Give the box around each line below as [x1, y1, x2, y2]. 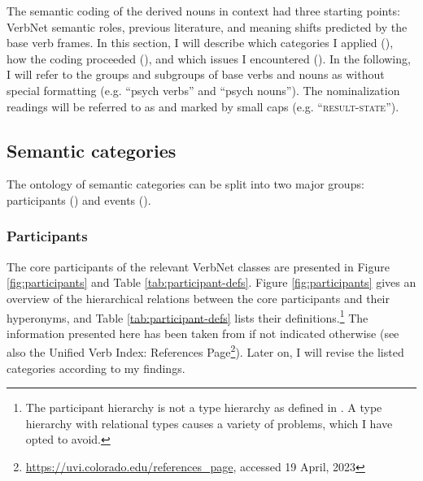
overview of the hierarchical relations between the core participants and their [7, 289, 390, 306]
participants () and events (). [7, 191, 151, 208]
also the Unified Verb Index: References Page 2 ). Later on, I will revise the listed [7, 341, 404, 361]
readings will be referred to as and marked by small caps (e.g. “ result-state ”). [7, 97, 399, 115]
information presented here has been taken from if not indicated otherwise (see [7, 324, 399, 341]
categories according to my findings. [7, 359, 185, 376]
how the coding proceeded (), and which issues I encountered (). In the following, [7, 50, 411, 67]
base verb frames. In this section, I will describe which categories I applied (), [7, 34, 394, 51]
